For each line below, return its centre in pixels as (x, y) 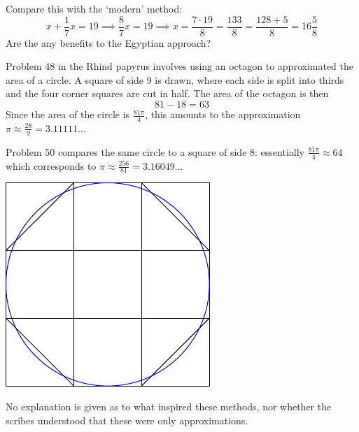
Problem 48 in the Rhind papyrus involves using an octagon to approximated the (179, 66)
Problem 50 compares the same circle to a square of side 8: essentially (155, 151)
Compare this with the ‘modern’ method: (94, 8)
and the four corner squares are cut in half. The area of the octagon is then (167, 93)
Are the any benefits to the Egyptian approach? (108, 42)
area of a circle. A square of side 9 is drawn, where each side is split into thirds (175, 79)
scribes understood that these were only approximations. (127, 420)
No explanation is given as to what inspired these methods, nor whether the (169, 406)
